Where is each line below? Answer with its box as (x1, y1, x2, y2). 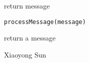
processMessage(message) (4, 18, 86, 25)
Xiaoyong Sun (4, 49, 46, 59)
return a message (4, 32, 56, 43)
